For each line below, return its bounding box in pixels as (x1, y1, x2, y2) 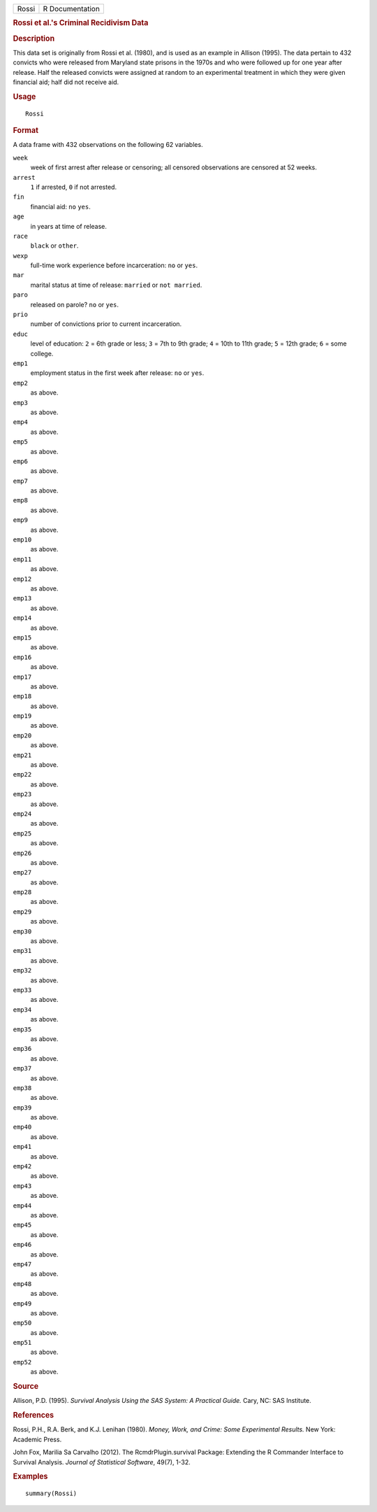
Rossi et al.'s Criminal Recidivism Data (13, 18, 149, 28)
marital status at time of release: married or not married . (30, 281, 202, 289)
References (13, 1411, 54, 1420)
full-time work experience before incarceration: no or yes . (30, 261, 198, 269)
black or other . (30, 241, 79, 250)
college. (30, 349, 54, 358)
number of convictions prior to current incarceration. (30, 320, 182, 328)
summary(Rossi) (25, 1490, 77, 1497)
